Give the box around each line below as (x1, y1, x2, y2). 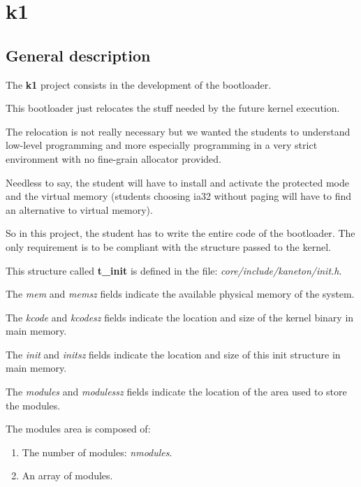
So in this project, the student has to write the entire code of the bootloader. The (6, 226, 355, 240)
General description (6, 44, 151, 66)
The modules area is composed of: (6, 421, 151, 436)
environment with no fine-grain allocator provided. (6, 151, 221, 166)
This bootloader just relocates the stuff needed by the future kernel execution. (6, 101, 340, 115)
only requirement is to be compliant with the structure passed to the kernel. (6, 239, 331, 254)
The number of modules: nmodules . (22, 444, 172, 459)
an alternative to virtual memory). (6, 202, 153, 217)
